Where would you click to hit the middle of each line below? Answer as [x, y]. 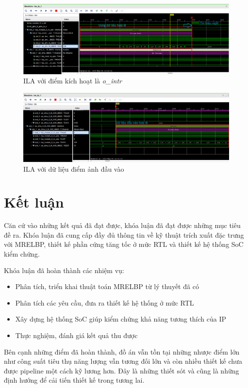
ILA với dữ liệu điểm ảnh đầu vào [74, 169]
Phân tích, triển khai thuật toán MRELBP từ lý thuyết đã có [107, 286]
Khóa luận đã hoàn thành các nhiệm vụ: [64, 270]
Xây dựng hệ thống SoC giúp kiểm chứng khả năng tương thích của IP [121, 319]
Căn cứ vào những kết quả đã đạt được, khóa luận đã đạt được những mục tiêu [122, 225]
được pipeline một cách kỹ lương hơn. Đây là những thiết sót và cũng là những [122, 370]
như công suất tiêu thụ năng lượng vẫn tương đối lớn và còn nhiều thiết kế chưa [123, 361]
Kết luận [34, 202]
